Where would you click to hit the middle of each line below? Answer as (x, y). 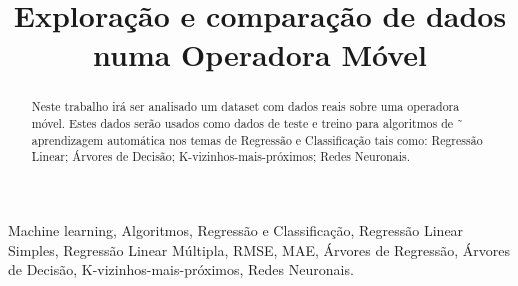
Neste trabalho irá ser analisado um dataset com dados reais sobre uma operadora (245, 106)
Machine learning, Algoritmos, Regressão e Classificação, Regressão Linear (236, 229)
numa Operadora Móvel (260, 54)
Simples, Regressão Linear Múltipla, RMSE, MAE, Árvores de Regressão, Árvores (259, 249)
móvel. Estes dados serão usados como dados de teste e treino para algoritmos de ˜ (247, 123)
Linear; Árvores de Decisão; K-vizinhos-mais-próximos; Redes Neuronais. (221, 156)
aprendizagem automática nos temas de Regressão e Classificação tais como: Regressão (257, 139)
